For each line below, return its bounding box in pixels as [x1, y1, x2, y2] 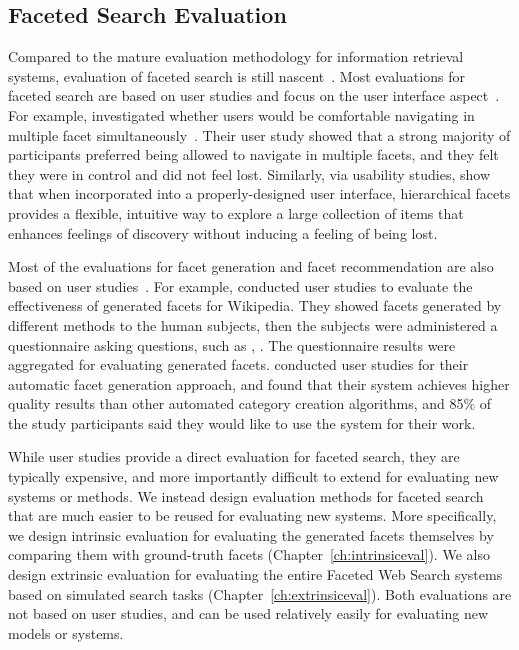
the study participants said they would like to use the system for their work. [8, 412, 476, 433]
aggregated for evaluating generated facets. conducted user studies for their [8, 354, 469, 375]
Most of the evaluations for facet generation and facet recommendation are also [8, 256, 494, 277]
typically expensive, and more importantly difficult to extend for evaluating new [8, 466, 499, 487]
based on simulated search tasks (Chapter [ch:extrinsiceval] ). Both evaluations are [8, 583, 512, 604]
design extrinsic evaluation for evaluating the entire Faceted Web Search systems [8, 564, 503, 585]
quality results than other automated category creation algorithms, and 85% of [8, 393, 492, 414]
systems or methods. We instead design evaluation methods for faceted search [8, 485, 484, 506]
